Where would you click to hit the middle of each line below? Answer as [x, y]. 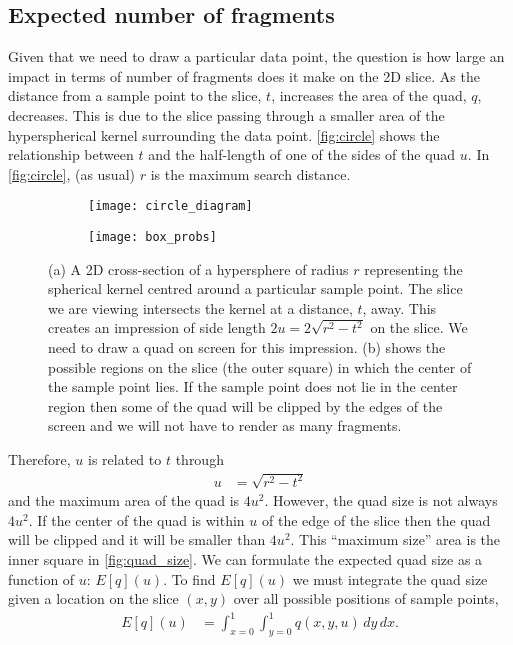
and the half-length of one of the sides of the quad [302, 154]
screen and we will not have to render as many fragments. [225, 425]
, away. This [399, 307]
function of [41, 578]
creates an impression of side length [157, 327]
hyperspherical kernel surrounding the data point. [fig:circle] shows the [224, 134]
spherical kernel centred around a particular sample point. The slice [255, 288]
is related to [125, 459]
